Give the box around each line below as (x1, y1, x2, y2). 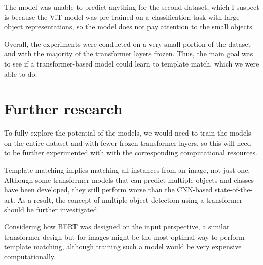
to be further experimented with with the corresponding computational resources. (4, 147, 257, 158)
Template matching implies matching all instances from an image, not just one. (4, 164, 250, 175)
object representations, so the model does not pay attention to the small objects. (4, 21, 254, 32)
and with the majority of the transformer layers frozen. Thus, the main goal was (4, 48, 253, 59)
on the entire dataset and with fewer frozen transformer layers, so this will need (4, 137, 251, 148)
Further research (4, 98, 123, 119)
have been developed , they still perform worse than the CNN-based (4, 184, 213, 195)
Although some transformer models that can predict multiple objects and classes (4, 174, 254, 185)
